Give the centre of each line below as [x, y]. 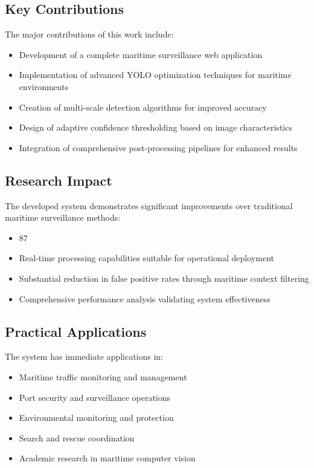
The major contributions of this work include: [89, 34]
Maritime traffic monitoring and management [103, 376]
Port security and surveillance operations [95, 397]
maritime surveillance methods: [63, 217]
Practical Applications [76, 331]
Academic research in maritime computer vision [107, 458]
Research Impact [59, 180]
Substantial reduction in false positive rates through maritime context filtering [164, 278]
